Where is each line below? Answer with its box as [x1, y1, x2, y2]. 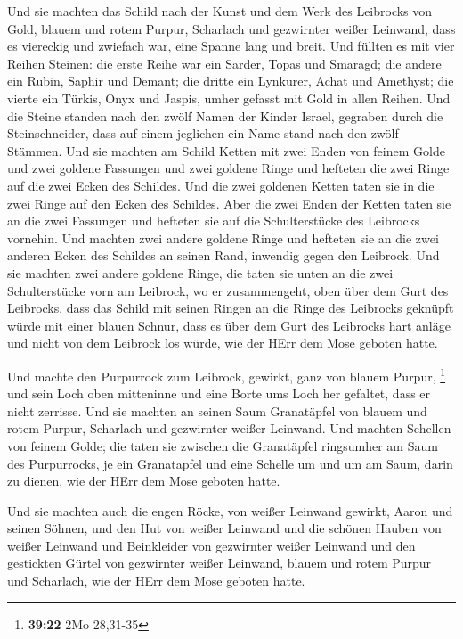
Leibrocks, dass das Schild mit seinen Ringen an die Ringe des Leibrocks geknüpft [7, 299, 454, 317]
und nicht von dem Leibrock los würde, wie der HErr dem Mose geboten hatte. [7, 333, 438, 352]
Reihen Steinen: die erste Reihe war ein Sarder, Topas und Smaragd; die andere [7, 53, 442, 72]
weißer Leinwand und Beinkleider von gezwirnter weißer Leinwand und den [7, 536, 416, 554]
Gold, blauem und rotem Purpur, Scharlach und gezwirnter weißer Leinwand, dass [7, 19, 456, 37]
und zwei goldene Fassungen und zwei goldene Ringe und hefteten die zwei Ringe [7, 159, 450, 177]
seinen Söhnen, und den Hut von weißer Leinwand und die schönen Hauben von [7, 519, 442, 537]
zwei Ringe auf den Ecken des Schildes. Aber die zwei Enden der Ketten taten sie [7, 193, 451, 212]
